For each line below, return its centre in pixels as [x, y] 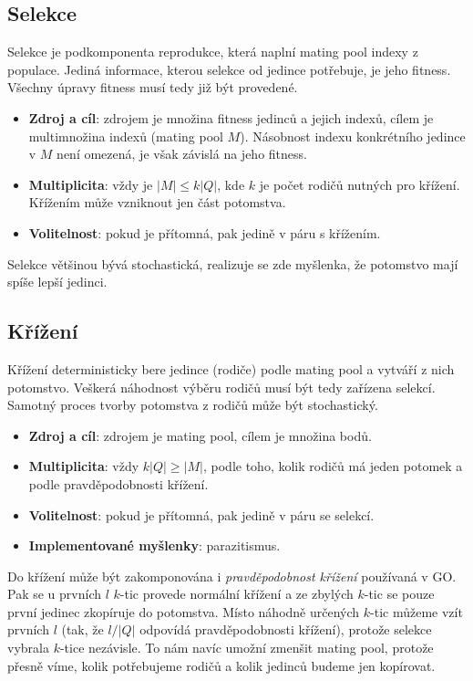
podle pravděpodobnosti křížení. [118, 483]
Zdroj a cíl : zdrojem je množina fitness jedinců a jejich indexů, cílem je [231, 117]
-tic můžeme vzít [416, 611]
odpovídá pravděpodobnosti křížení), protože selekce [286, 629]
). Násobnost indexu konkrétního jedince [353, 136]
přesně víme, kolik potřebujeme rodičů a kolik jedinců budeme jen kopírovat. [221, 665]
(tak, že [82, 629]
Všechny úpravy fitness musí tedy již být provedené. [153, 87]
